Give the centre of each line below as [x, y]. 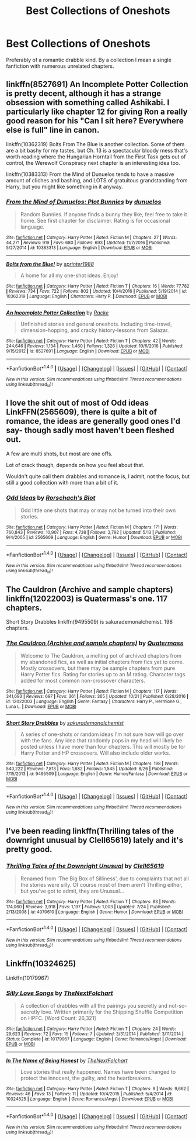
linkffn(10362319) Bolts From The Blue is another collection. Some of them [95, 144]
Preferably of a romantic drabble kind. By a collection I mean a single [89, 60]
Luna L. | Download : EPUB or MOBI [41, 707]
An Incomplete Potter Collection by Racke [57, 313]
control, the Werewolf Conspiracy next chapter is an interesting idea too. [93, 162]
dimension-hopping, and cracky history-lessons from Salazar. [94, 330]
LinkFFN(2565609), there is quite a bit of [82, 412]
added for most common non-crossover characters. [83, 681]
